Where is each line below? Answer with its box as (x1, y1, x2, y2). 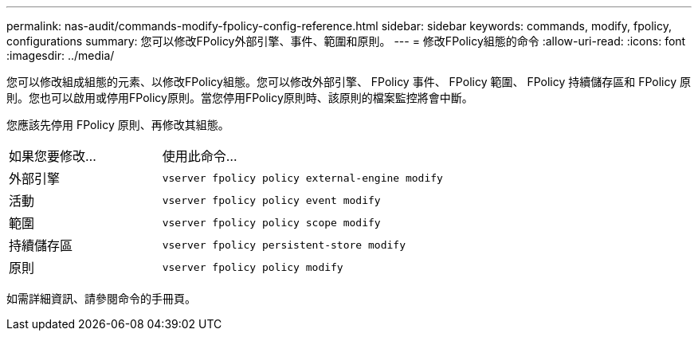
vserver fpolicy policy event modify (162, 194, 381, 206)
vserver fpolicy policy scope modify (162, 216, 381, 229)
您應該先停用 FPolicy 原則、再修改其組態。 (6, 118, 229, 131)
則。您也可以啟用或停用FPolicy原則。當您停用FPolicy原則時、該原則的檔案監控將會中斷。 (6, 91, 473, 104)
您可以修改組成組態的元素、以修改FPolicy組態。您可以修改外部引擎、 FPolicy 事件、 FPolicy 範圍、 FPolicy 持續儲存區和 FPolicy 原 (6, 75, 691, 88)
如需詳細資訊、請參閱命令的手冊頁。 (6, 292, 196, 305)
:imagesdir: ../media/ (6, 49, 115, 62)
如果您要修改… (9, 148, 96, 164)
